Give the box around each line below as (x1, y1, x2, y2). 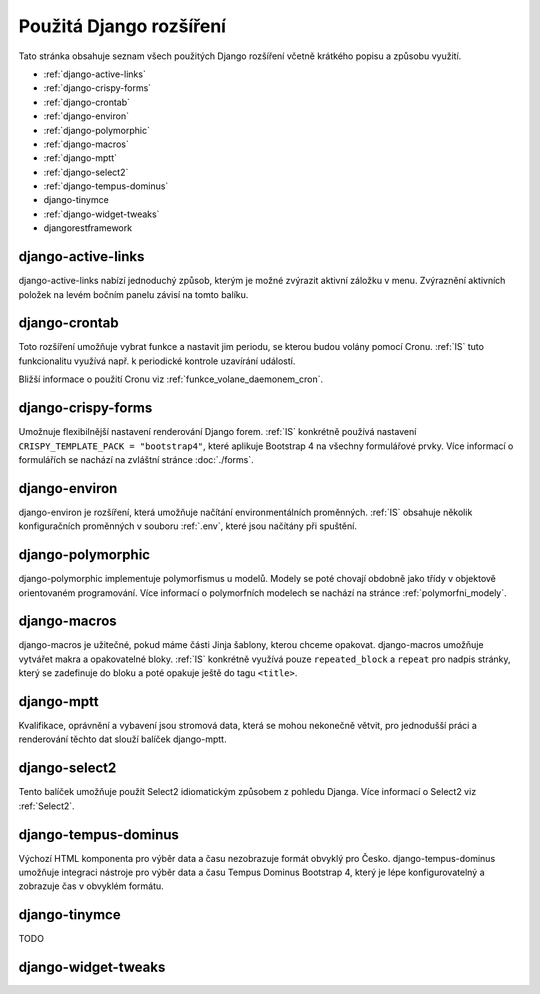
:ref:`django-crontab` (43, 96, 130, 108)
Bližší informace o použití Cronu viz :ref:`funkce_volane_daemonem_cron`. (18, 373, 324, 385)
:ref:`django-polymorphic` (43, 124, 150, 136)
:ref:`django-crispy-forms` (43, 82, 152, 94)
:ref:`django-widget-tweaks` (43, 208, 160, 220)
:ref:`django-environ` (43, 110, 130, 122)
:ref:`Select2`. (18, 800, 75, 812)
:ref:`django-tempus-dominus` (43, 180, 169, 192)
